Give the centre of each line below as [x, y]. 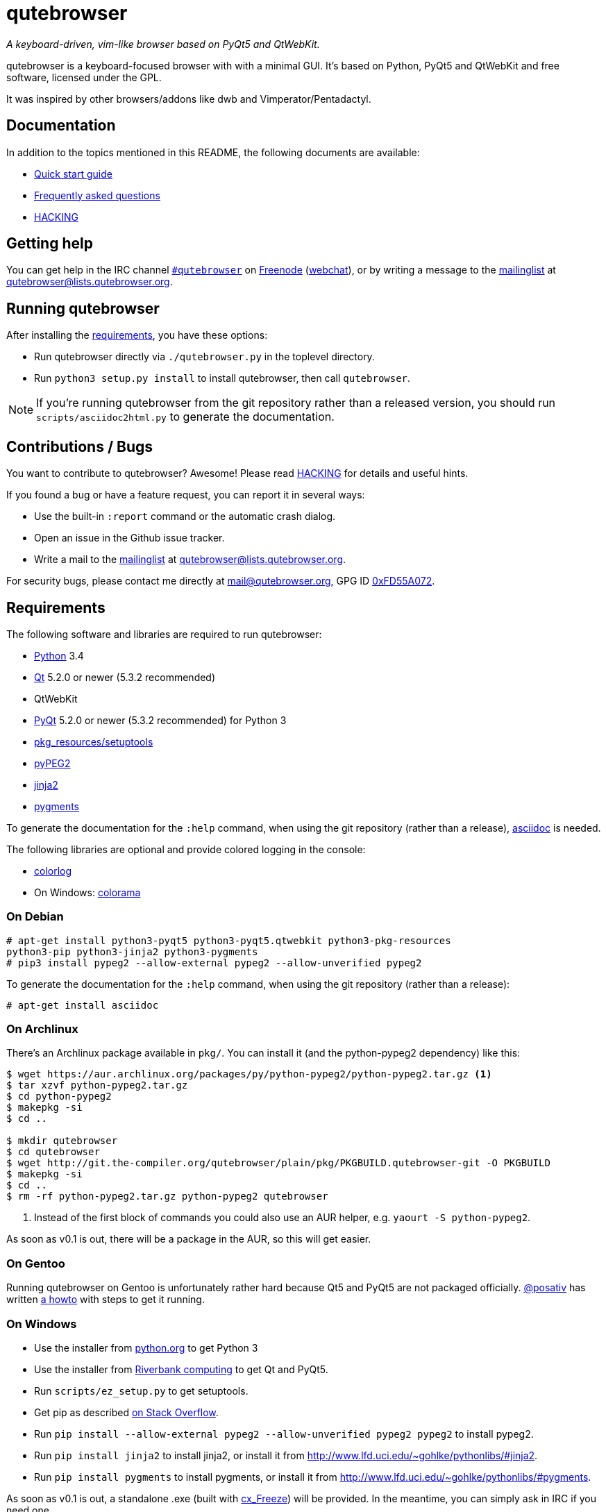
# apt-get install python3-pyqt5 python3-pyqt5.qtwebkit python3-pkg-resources [229, 940]
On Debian [35, 917]
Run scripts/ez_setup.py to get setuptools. [141, 1391]
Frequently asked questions [97, 195]
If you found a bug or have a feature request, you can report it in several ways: [186, 495]
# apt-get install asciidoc [83, 1005]
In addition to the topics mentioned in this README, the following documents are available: [213, 152]
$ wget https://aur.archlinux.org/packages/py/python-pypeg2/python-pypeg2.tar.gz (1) [249, 1074]
